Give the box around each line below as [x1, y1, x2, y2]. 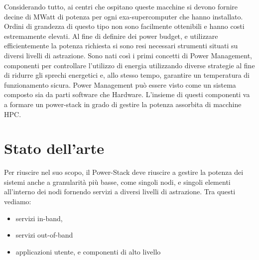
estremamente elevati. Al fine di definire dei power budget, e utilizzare [4, 30, 218, 41]
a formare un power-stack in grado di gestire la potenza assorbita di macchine [4, 99, 242, 109]
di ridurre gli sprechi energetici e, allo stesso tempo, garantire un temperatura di [4, 70, 250, 80]
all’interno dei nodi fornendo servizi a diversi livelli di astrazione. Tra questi [4, 186, 236, 197]
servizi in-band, [15, 213, 63, 223]
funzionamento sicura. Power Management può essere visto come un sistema [4, 79, 236, 90]
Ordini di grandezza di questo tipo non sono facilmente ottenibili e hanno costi [4, 21, 245, 31]
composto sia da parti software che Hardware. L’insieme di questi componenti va [4, 89, 250, 100]
